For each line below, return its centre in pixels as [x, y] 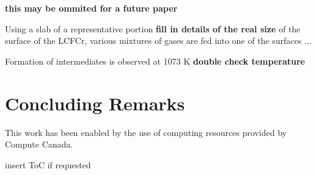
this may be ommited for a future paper [91, 8]
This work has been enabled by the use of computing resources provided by [146, 132]
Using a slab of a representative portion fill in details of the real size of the [153, 28]
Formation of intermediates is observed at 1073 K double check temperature [155, 61]
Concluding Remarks [95, 103]
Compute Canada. [39, 144]
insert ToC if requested [48, 164]
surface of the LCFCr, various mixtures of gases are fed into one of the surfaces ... [158, 41]
